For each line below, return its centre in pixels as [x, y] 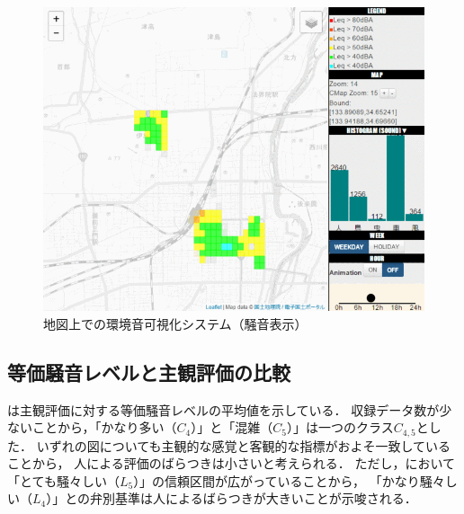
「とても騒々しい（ [63, 480]
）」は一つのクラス [340, 427]
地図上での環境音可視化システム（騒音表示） [175, 323]
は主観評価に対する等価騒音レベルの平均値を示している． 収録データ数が [223, 409]
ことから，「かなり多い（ [104, 427]
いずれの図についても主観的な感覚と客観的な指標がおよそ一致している [244, 445]
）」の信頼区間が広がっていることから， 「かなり [277, 480]
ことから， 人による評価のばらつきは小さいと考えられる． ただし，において [232, 463]
